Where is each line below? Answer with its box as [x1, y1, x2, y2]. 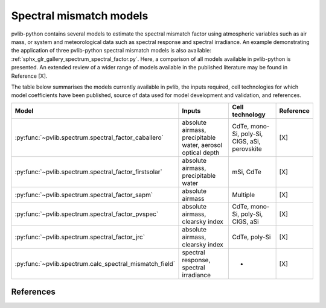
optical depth [182, 148, 220, 157]
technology [232, 110, 266, 119]
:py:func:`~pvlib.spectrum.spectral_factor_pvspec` [14, 210, 159, 218]
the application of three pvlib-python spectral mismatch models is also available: [11, 47, 211, 54]
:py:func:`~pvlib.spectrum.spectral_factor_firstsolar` [14, 168, 162, 176]
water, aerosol [182, 140, 223, 149]
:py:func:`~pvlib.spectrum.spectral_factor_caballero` [14, 133, 164, 142]
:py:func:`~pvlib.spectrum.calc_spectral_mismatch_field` [14, 259, 176, 268]
